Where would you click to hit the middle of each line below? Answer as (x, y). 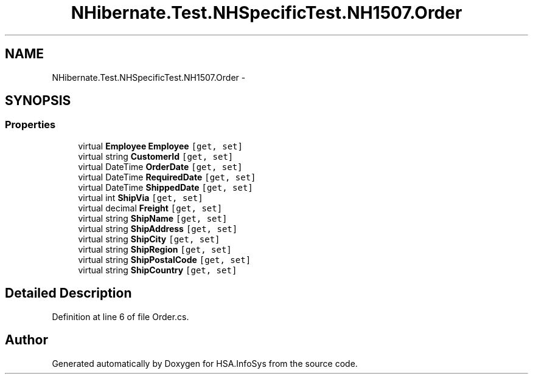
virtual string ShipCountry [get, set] (158, 270)
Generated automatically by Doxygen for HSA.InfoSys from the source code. (205, 363)
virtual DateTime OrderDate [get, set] (160, 166)
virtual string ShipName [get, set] (153, 218)
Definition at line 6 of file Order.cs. (120, 316)
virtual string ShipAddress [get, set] (158, 228)
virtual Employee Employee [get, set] (160, 146)
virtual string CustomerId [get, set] (156, 156)
